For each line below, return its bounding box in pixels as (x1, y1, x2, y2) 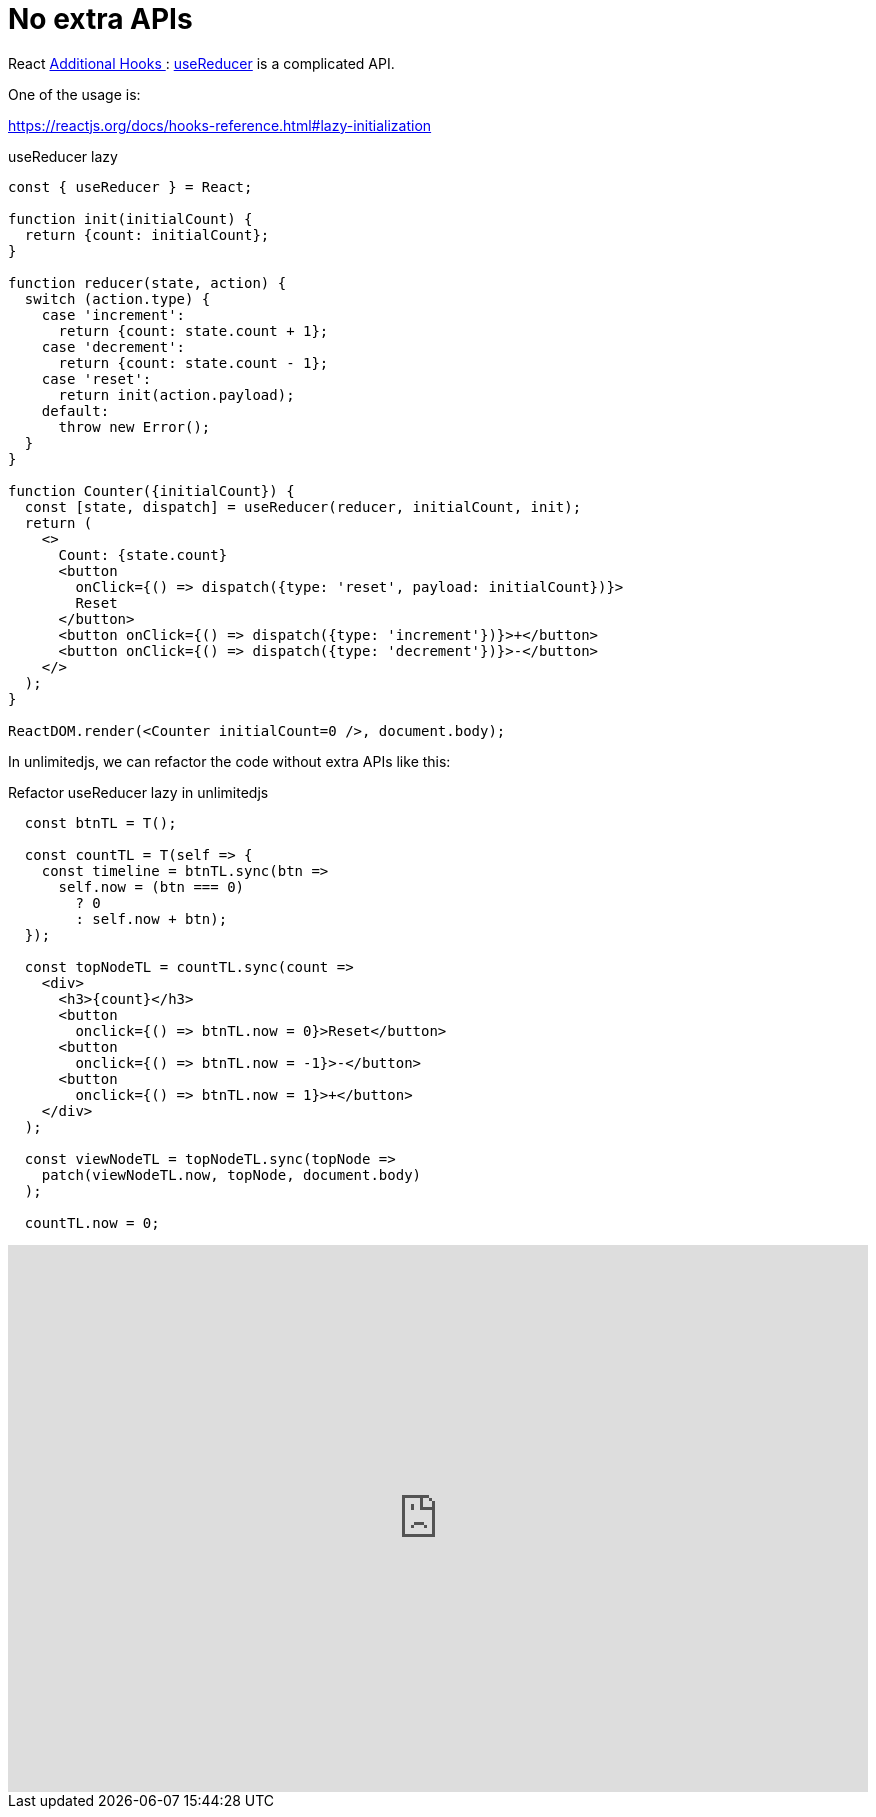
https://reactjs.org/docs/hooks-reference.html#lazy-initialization (8, 116, 432, 134)
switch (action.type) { (24, 290, 211, 307)
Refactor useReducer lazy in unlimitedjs (8, 783, 269, 801)
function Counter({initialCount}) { (8, 482, 295, 499)
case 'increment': (41, 306, 186, 323)
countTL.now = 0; (24, 1214, 160, 1231)
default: (41, 402, 110, 419)
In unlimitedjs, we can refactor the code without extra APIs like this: (8, 752, 451, 770)
